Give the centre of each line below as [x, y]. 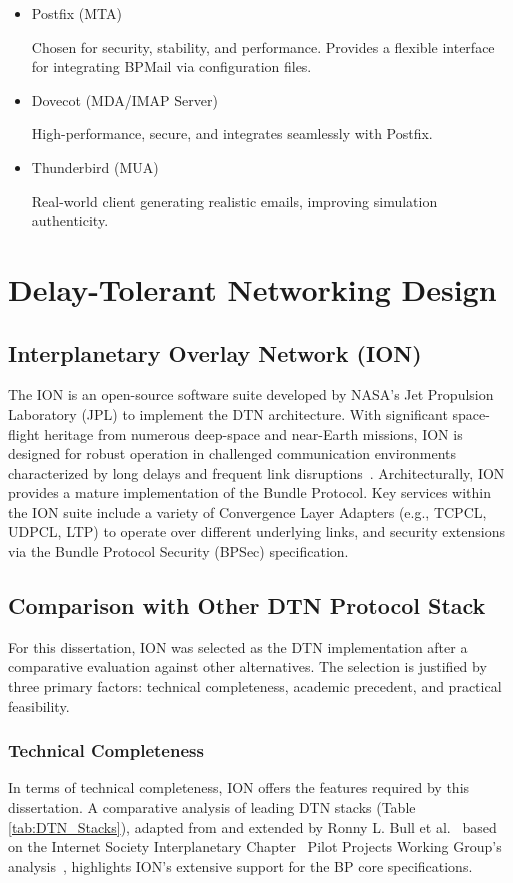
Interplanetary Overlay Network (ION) [215, 352]
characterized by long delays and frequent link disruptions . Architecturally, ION [256, 472]
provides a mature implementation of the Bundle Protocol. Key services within [249, 492]
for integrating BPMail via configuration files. [171, 66]
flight [24, 433]
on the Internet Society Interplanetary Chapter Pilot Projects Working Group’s [255, 846]
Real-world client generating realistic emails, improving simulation [234, 200]
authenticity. [70, 220]
